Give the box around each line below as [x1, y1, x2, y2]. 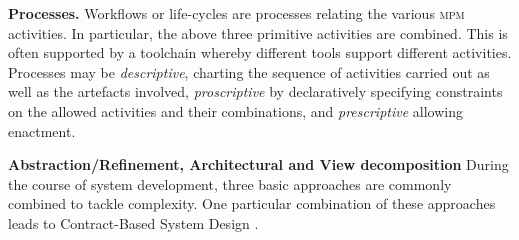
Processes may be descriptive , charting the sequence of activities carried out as [8, 61, 490, 82]
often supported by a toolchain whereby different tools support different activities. [8, 42, 512, 63]
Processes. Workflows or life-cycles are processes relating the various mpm [8, 3, 465, 23]
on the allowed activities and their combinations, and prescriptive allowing [8, 100, 463, 121]
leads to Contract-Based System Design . [8, 212, 259, 233]
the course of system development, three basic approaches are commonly [8, 173, 452, 194]
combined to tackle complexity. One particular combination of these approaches [8, 193, 496, 214]
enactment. [8, 120, 76, 141]
